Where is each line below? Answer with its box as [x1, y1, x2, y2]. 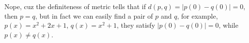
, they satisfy [116, 20, 156, 30]
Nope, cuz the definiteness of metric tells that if [4, 1, 146, 11]
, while [218, 20, 238, 30]
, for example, [177, 11, 218, 21]
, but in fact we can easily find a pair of [35, 11, 153, 21]
